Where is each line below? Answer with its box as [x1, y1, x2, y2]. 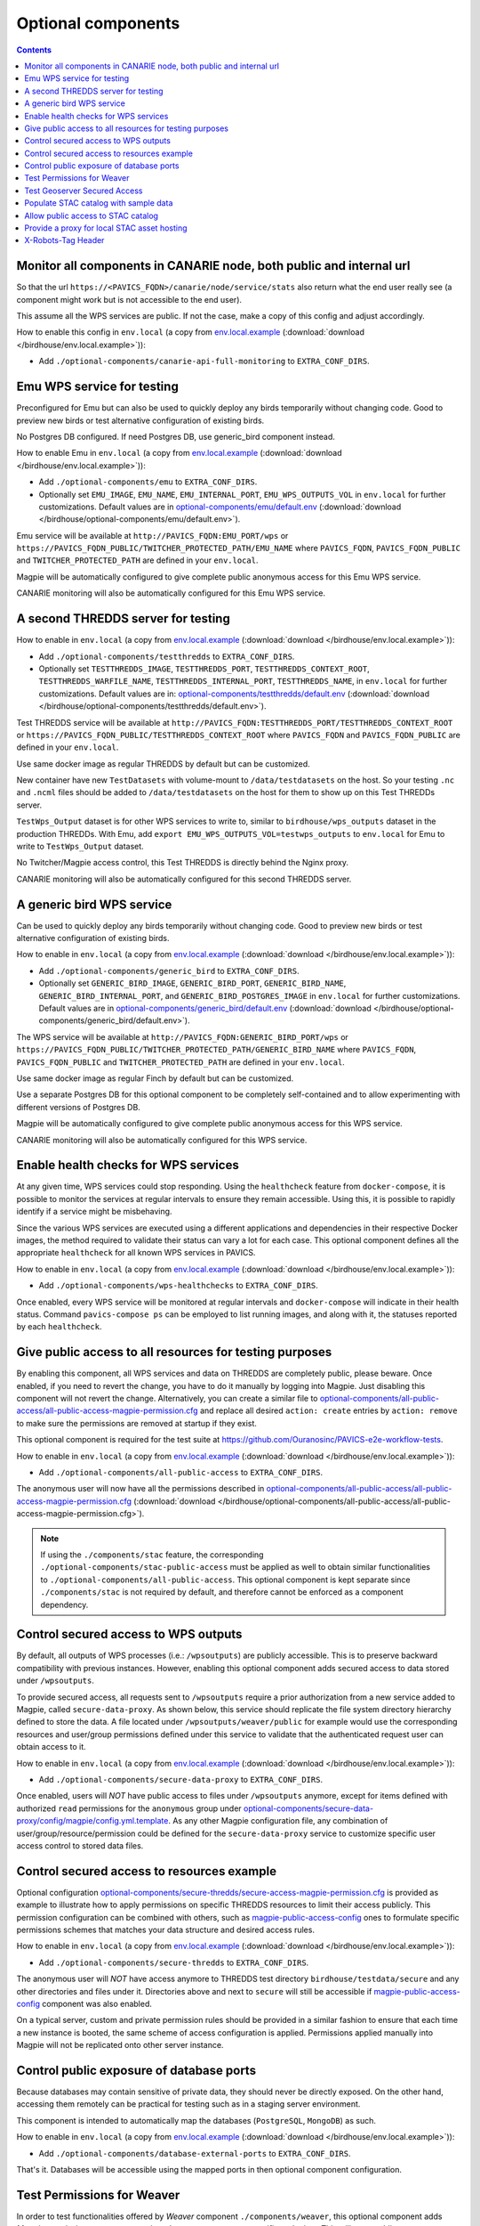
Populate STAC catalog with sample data [24, 198, 173, 208]
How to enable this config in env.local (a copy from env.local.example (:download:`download [16, 327, 364, 337]
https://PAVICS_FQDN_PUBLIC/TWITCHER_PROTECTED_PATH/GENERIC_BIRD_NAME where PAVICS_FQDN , [16, 1044, 417, 1055]
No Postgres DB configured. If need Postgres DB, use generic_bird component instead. [16, 431, 335, 442]
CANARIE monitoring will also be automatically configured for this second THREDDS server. [16, 873, 352, 884]
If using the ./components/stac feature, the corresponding [40, 1549, 264, 1560]
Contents [16, 45, 52, 55]
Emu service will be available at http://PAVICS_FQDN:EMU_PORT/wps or [16, 530, 289, 540]
